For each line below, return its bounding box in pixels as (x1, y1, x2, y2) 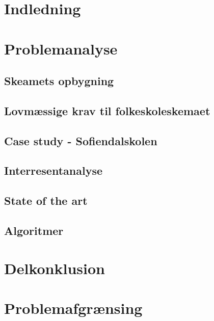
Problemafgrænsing (4, 298, 143, 318)
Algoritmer (4, 223, 64, 238)
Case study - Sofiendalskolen (4, 132, 157, 148)
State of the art (4, 193, 88, 208)
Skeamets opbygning (4, 73, 114, 89)
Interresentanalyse (4, 163, 103, 178)
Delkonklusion (4, 257, 105, 278)
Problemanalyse (4, 38, 118, 59)
